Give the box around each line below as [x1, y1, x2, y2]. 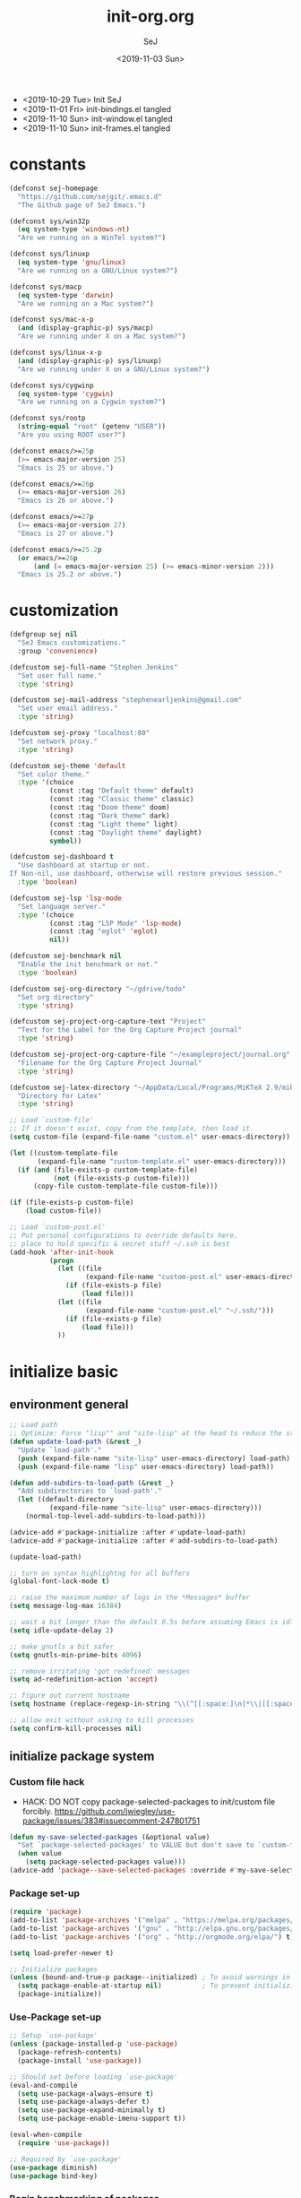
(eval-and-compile [9, 2081, 78, 2090]
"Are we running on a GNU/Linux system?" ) [17, 266, 178, 275]
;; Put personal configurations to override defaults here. [9, 1231, 239, 1240]
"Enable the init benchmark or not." [17, 960, 159, 969]
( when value [17, 1849, 63, 1858]
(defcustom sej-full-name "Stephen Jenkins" [9, 662, 178, 671]
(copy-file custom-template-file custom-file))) [32, 1181, 219, 1191]
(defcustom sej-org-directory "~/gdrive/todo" [9, 984, 186, 993]
